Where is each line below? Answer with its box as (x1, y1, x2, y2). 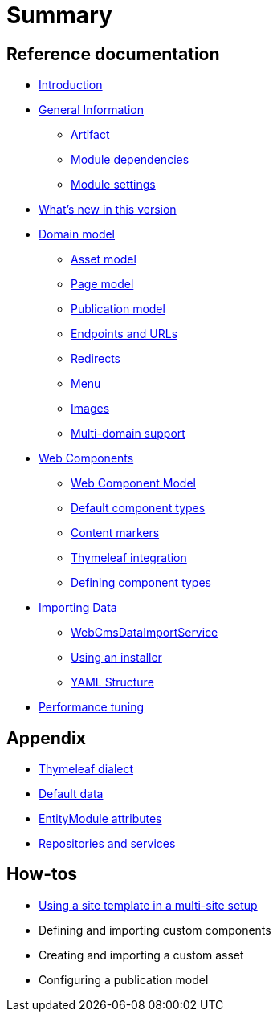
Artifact (71, 128, 110, 142)
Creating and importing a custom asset (39, 947, 244, 962)
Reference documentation (6, 43, 220, 64)
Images (71, 401, 110, 416)
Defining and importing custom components (39, 922, 271, 937)
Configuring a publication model (39, 972, 209, 987)
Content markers (71, 526, 160, 540)
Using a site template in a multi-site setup (39, 898, 258, 912)
